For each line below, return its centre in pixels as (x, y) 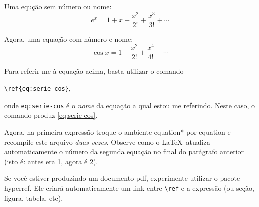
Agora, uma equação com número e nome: (69, 38)
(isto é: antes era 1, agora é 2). (51, 161)
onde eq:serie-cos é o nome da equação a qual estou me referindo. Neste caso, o (129, 105)
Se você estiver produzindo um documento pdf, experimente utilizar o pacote (122, 178)
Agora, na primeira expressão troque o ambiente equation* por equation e (117, 131)
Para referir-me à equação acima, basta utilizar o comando (94, 71)
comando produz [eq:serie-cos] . (51, 115)
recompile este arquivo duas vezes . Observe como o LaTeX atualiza (107, 141)
